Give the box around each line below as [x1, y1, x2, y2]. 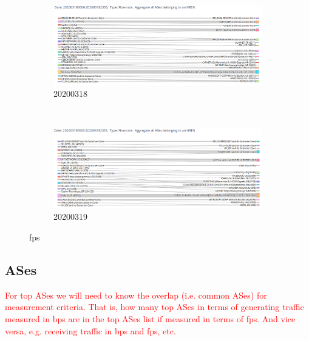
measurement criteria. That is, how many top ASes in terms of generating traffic [5, 300, 304, 313]
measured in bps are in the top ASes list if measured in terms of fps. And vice [5, 312, 296, 325]
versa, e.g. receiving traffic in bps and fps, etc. [5, 324, 176, 337]
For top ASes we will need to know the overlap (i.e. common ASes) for [5, 288, 267, 301]
